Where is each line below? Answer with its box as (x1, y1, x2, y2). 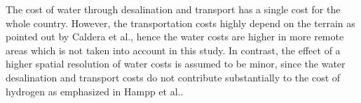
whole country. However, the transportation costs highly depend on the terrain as (6, 15, 355, 30)
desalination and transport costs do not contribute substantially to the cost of (6, 70, 341, 84)
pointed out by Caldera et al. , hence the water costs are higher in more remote (6, 29, 344, 44)
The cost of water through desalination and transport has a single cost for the (6, 2, 341, 16)
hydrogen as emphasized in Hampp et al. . (6, 84, 184, 98)
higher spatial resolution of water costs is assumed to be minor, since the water (6, 56, 346, 71)
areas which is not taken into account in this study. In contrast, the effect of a (6, 42, 341, 57)
